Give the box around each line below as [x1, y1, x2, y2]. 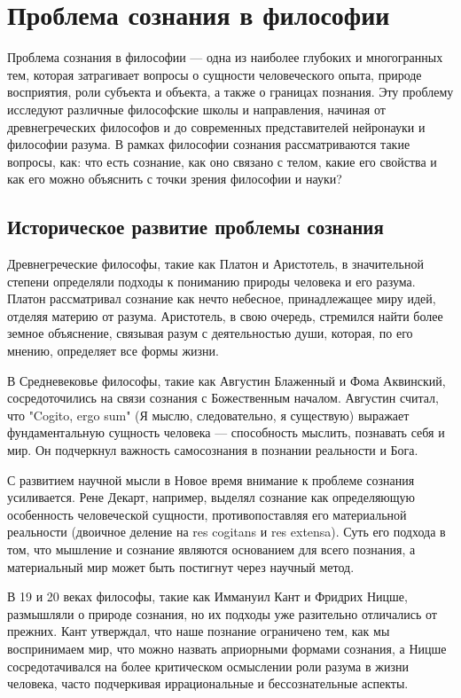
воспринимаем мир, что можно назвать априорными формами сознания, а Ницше [7, 639, 447, 657]
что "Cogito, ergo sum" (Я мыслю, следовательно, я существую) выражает [7, 405, 410, 424]
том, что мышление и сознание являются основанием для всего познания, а [7, 539, 416, 558]
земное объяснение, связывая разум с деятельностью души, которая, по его [7, 324, 413, 342]
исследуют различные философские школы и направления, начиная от [7, 99, 386, 118]
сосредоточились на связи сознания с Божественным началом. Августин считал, [7, 388, 439, 407]
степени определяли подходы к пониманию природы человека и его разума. [7, 271, 416, 290]
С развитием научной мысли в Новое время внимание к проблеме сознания [7, 470, 415, 489]
